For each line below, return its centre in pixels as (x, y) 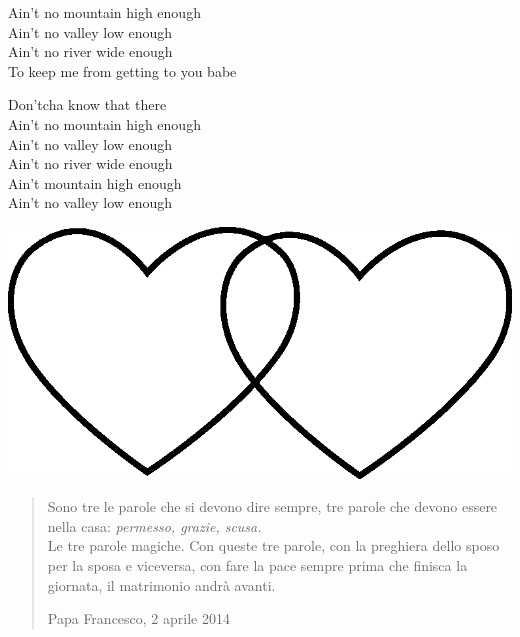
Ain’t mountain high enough (95, 182)
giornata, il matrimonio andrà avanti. (161, 584)
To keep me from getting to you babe (122, 70)
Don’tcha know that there (87, 104)
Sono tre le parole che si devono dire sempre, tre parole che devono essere (272, 506)
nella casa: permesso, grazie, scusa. (154, 525)
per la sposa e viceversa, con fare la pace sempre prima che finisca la (257, 564)
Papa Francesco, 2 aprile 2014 (138, 618)
